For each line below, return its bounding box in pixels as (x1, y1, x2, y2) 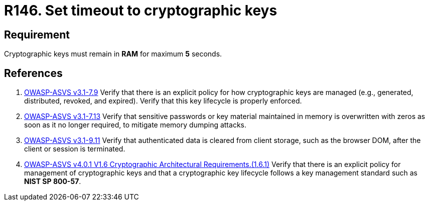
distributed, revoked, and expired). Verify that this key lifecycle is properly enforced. (24, 96, 302, 105)
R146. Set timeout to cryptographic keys (4, 2, 277, 19)
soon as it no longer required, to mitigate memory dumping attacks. (24, 120, 246, 129)
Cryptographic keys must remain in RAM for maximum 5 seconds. (4, 49, 222, 58)
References (4, 66, 63, 79)
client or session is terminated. (24, 144, 125, 153)
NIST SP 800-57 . (24, 177, 81, 186)
